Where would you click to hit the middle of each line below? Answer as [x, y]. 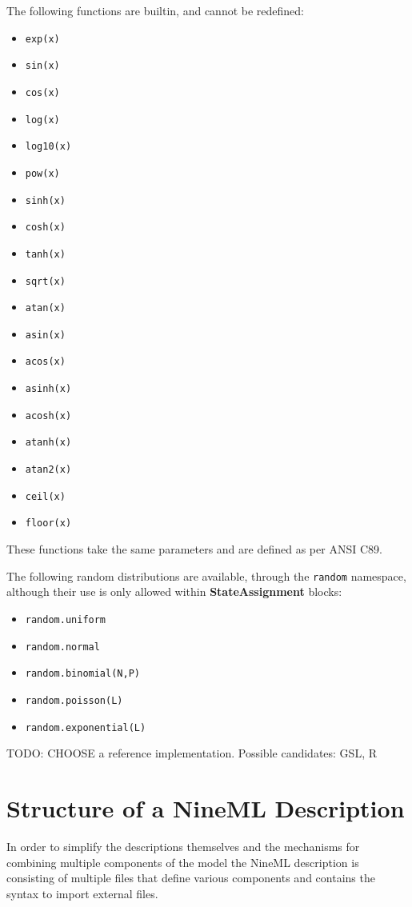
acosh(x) [48, 416]
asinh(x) [48, 389]
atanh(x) [48, 443]
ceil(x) [45, 496]
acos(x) [45, 362]
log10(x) [48, 147]
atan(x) [45, 308]
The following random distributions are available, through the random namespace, [206, 575]
